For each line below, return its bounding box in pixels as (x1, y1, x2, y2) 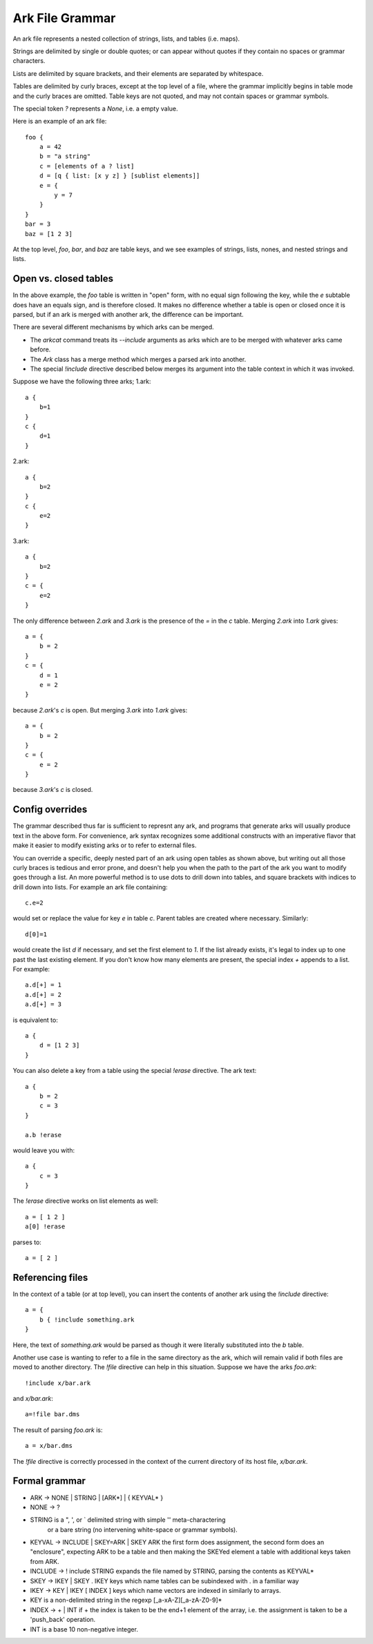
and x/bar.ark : (12, 1395, 53, 1403)
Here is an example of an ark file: (12, 117, 107, 126)
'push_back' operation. (30, 1616, 96, 1624)
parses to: (12, 1238, 41, 1246)
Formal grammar (12, 1475, 86, 1487)
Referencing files (12, 1271, 88, 1284)
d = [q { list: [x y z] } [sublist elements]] (39, 172, 200, 180)
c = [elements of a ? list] (39, 162, 135, 170)
